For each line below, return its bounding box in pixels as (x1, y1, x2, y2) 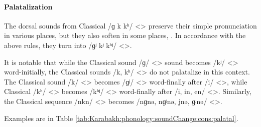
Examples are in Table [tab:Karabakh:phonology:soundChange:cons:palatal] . (4, 112, 238, 123)
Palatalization (4, 1, 53, 11)
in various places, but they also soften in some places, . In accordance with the (4, 30, 246, 40)
